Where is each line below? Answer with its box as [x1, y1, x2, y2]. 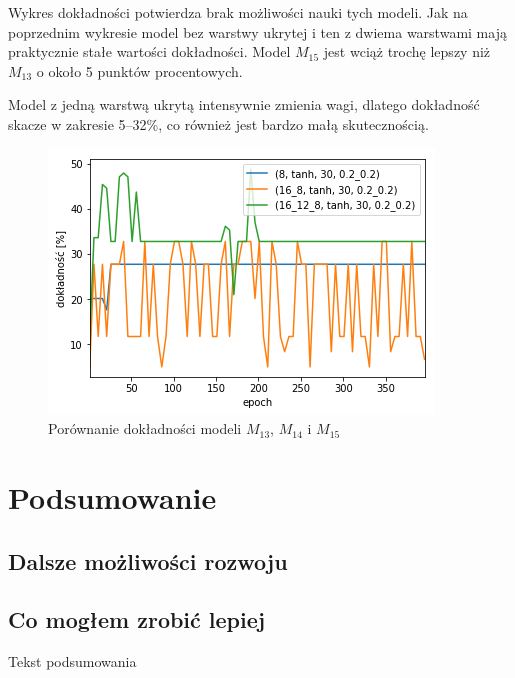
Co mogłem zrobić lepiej [8, 604, 266, 635]
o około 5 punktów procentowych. [36, 60, 243, 81]
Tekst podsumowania [8, 651, 137, 672]
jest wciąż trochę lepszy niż [323, 41, 491, 62]
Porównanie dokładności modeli [48, 418, 242, 439]
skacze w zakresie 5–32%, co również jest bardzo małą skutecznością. [8, 113, 429, 134]
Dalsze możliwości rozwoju [8, 545, 288, 576]
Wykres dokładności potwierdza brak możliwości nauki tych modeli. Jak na [8, 2, 468, 22]
